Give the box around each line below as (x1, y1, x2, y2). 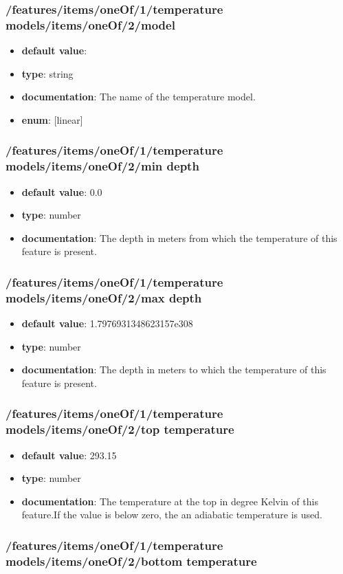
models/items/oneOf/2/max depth (5, 289, 202, 306)
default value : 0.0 (21, 184, 102, 199)
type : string (21, 66, 74, 80)
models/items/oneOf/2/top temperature (5, 421, 234, 438)
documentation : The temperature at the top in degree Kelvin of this (21, 494, 318, 508)
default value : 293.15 (21, 448, 117, 462)
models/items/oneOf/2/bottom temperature (5, 552, 257, 569)
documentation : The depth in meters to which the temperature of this (21, 362, 327, 377)
